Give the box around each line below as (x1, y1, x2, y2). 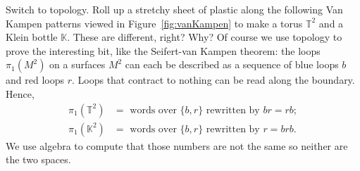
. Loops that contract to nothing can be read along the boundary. (71, 72, 355, 87)
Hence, (6, 86, 35, 101)
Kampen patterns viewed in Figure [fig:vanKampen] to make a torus (6, 15, 303, 30)
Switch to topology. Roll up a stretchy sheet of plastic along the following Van (6, 2, 343, 16)
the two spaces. (6, 152, 71, 167)
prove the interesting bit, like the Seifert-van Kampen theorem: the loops (6, 43, 321, 58)
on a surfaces (49, 57, 106, 72)
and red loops (6, 72, 64, 87)
